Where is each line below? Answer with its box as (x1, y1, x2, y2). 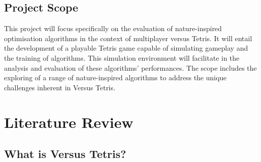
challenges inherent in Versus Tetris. (4, 82, 115, 92)
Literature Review (4, 111, 134, 132)
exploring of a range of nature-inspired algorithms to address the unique (4, 72, 227, 83)
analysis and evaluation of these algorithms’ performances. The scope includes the (4, 62, 257, 73)
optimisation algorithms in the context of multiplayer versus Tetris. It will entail (4, 33, 252, 43)
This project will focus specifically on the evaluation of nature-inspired (4, 23, 222, 34)
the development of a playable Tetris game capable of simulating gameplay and (4, 43, 248, 53)
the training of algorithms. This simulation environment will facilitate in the (4, 52, 240, 63)
